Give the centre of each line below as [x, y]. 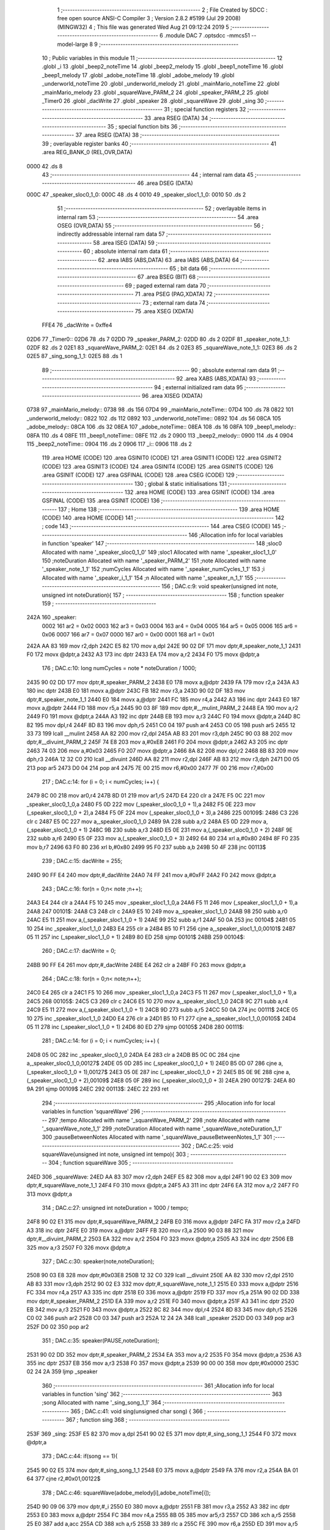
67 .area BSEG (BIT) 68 [167, 277]
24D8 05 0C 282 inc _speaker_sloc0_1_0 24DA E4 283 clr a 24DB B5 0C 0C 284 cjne [133, 1054]
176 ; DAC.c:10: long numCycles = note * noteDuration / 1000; [119, 668]
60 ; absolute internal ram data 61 [126, 252]
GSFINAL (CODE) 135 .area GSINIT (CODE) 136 [101, 501]
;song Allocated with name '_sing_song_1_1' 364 [101, 1403]
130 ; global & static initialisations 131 [181, 483]
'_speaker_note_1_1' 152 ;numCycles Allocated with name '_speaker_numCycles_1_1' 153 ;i [153, 569]
